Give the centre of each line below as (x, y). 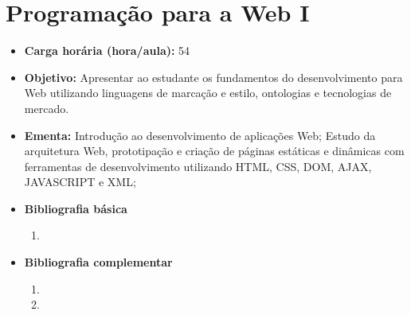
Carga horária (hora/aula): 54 (107, 51)
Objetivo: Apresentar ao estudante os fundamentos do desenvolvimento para (213, 77)
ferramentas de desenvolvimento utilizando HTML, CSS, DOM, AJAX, (198, 166)
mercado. (47, 108)
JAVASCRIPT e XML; (80, 182)
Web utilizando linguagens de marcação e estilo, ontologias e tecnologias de (208, 93)
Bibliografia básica (76, 208)
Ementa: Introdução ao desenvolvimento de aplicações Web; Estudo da (200, 135)
